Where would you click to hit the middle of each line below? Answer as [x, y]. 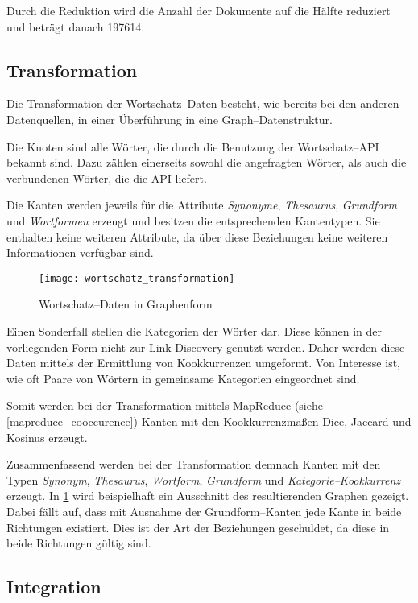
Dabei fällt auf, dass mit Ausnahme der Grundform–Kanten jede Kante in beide [204, 511]
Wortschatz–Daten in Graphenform [126, 304]
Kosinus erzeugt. [47, 437]
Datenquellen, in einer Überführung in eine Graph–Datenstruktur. [170, 119]
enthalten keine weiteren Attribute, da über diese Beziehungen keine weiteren [197, 236]
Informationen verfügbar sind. [80, 252]
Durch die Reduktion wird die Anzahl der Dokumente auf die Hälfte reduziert [199, 10]
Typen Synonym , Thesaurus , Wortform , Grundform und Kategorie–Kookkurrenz [204, 479]
